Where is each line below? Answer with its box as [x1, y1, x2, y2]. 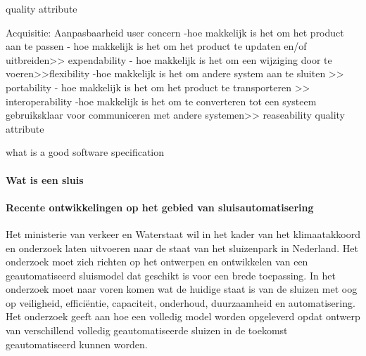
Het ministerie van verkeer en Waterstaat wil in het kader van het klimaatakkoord [6, 226, 360, 241]
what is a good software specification [6, 145, 165, 159]
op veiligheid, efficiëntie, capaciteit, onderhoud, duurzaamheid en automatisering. [6, 295, 355, 310]
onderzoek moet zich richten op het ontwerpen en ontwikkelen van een [6, 254, 308, 269]
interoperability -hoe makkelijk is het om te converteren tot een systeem [6, 93, 317, 108]
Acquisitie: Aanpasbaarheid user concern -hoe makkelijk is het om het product [6, 25, 344, 39]
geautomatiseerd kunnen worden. [6, 336, 148, 351]
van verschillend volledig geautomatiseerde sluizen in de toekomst [6, 323, 288, 338]
